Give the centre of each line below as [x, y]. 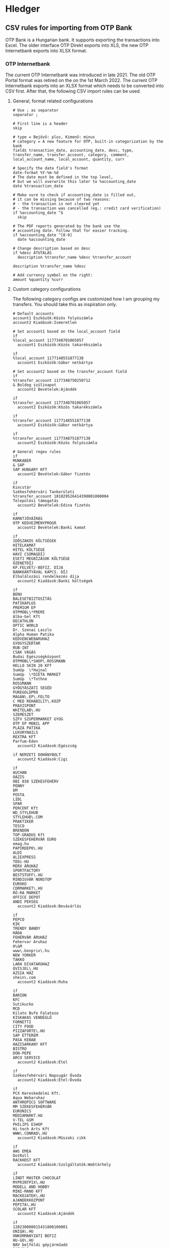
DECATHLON [23, 621]
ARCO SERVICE [26, 1058]
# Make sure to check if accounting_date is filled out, [74, 195]
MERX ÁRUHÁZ [25, 866]
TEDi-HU [21, 862]
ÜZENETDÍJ [23, 563]
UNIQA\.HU [23, 1232]
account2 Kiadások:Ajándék [46, 1214]
